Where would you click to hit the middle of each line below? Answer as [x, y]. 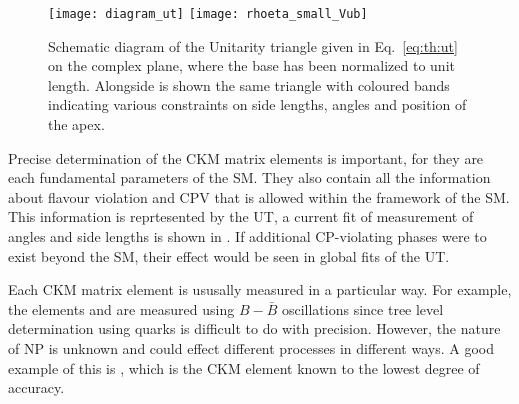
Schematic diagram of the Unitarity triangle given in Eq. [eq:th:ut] [253, 45]
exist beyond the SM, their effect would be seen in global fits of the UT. [229, 255]
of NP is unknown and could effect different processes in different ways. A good [251, 347]
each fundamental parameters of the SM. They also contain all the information [249, 177]
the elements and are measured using [121, 308]
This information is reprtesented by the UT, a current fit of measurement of [241, 216]
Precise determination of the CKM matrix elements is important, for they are [246, 157]
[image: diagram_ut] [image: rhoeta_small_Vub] [208, 14]
